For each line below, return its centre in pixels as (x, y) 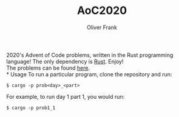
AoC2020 (102, 11)
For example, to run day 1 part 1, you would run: (66, 96)
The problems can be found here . (48, 68)
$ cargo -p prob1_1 (31, 108)
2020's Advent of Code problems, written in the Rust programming (90, 55)
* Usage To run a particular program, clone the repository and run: (89, 74)
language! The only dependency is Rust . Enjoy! (65, 61)
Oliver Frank (102, 27)
